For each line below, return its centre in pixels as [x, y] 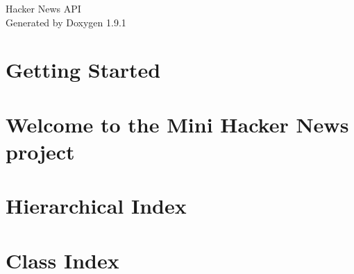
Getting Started [83, 70]
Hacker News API [43, 8]
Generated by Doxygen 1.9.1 [66, 22]
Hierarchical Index [96, 206]
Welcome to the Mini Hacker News [177, 124]
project [40, 151]
